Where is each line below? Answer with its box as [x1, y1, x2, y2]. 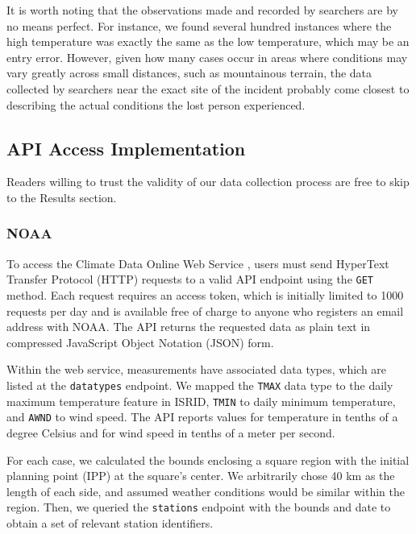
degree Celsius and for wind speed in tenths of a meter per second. [6, 424, 335, 441]
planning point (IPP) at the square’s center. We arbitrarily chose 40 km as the [6, 467, 395, 484]
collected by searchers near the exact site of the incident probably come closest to [6, 80, 410, 97]
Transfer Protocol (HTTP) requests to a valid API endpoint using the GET [6, 271, 373, 288]
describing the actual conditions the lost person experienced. [6, 96, 306, 113]
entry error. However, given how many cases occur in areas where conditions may [6, 48, 408, 65]
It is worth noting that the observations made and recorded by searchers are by [6, 2, 398, 18]
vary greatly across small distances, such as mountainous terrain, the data [6, 64, 372, 81]
